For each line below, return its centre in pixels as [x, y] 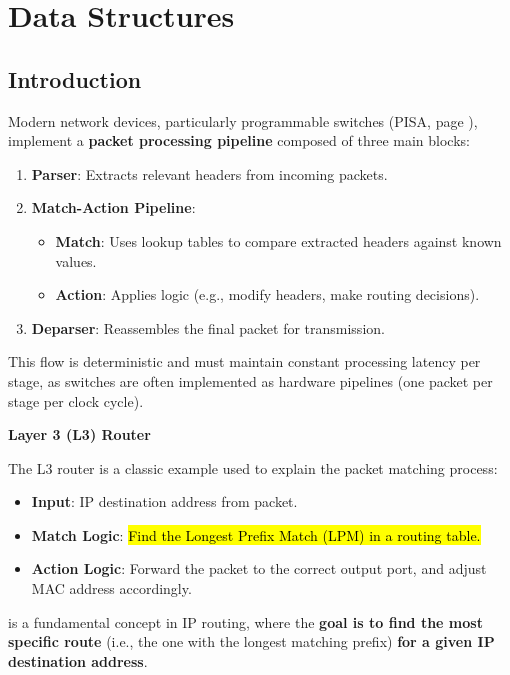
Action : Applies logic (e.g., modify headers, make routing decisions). [267, 294]
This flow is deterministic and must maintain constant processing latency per [244, 361]
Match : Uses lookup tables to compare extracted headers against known [278, 240]
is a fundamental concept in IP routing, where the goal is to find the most [245, 621]
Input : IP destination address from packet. [164, 501]
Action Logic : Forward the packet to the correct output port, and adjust [259, 568]
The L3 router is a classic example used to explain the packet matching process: [253, 467]
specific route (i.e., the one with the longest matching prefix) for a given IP [251, 641]
